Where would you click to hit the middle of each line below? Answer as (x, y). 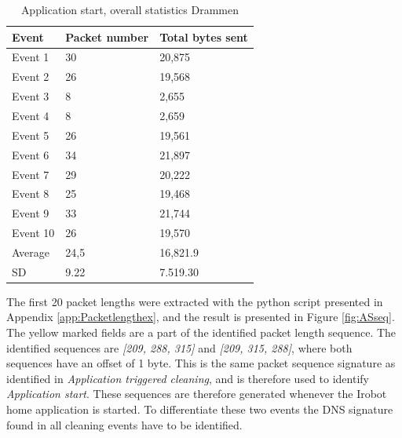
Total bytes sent (204, 36)
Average (31, 252)
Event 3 (31, 96)
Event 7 (31, 174)
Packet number (107, 36)
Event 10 (33, 233)
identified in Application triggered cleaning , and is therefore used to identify (188, 378)
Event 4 (31, 115)
